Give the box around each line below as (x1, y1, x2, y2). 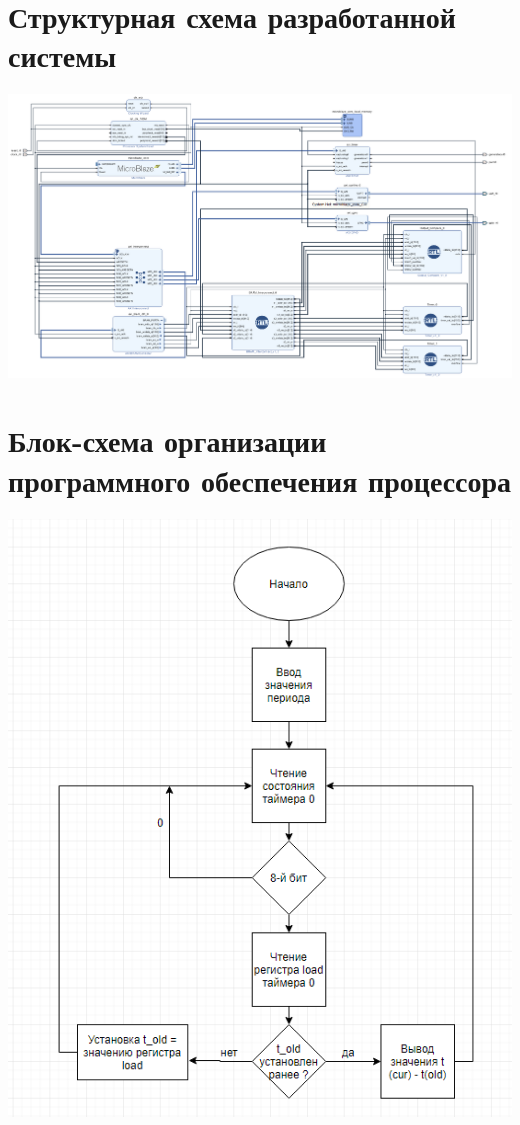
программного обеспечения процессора (8, 459, 512, 500)
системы (8, 35, 117, 76)
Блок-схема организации (8, 420, 327, 461)
